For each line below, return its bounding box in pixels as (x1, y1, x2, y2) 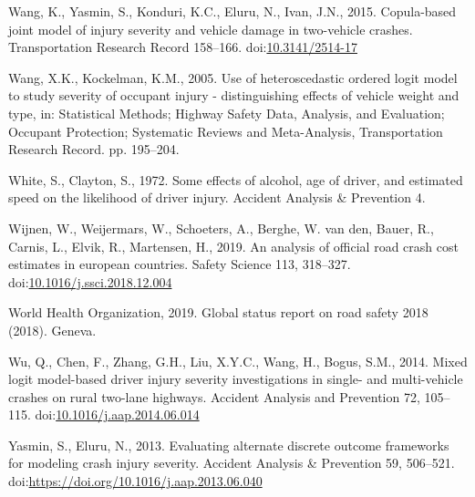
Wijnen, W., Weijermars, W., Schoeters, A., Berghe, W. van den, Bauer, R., (8, 218, 434, 237)
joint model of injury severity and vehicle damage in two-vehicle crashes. (8, 19, 413, 38)
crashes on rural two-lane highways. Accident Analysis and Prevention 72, (8, 387, 420, 406)
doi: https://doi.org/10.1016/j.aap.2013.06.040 (8, 471, 263, 491)
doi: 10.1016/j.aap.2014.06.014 (35, 405, 200, 424)
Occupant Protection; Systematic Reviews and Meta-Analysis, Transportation (8, 121, 443, 140)
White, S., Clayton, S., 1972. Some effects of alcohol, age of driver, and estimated (8, 170, 463, 189)
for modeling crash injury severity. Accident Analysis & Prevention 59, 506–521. (8, 453, 455, 472)
